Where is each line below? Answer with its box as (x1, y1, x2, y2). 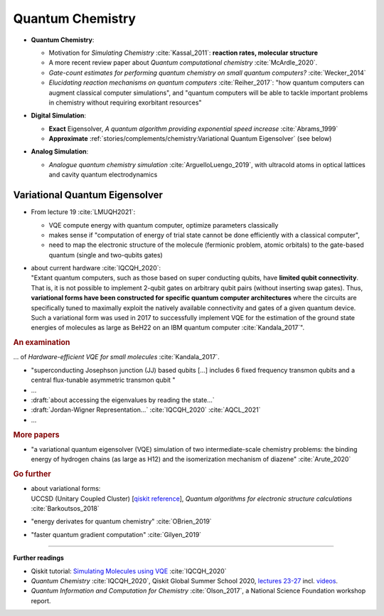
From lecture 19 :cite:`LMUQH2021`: (31, 208, 136, 216)
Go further (13, 469, 51, 479)
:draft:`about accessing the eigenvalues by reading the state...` (31, 395, 215, 405)
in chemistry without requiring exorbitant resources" (48, 98, 202, 107)
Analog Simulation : (31, 147, 89, 156)
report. (31, 596, 51, 605)
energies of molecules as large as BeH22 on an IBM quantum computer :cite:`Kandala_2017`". (31, 324, 305, 332)
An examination (13, 338, 70, 348)
